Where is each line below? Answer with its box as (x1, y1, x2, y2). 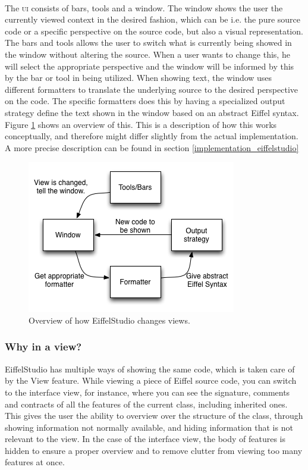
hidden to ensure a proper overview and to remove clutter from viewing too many (5, 444, 303, 456)
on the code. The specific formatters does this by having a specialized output (5, 95, 285, 107)
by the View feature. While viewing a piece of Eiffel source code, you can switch (5, 374, 297, 387)
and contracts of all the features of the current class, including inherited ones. (5, 397, 288, 410)
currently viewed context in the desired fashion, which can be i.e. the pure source (5, 13, 301, 26)
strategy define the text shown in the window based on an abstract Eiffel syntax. (5, 106, 299, 118)
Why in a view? (5, 339, 82, 354)
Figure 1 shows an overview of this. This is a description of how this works (5, 118, 277, 130)
